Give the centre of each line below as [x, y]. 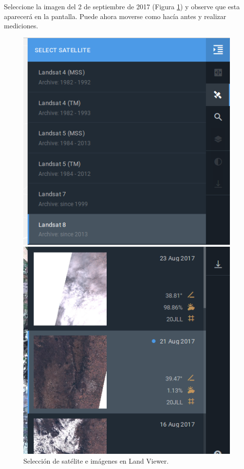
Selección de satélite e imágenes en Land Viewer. [96, 460]
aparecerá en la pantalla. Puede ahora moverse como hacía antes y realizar [115, 16]
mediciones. [21, 26]
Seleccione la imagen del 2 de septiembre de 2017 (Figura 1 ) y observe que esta [122, 6]
